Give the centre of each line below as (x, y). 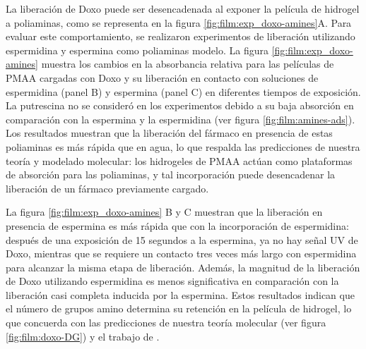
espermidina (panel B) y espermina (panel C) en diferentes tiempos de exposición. (183, 91)
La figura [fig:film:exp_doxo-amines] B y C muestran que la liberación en (164, 212)
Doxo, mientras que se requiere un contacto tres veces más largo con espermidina (181, 253)
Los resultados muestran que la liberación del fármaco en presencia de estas (169, 133)
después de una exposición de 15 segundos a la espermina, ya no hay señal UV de (182, 239)
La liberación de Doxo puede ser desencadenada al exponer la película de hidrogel (183, 8)
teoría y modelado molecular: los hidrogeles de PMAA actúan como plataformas (179, 160)
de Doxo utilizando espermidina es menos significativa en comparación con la (172, 281)
